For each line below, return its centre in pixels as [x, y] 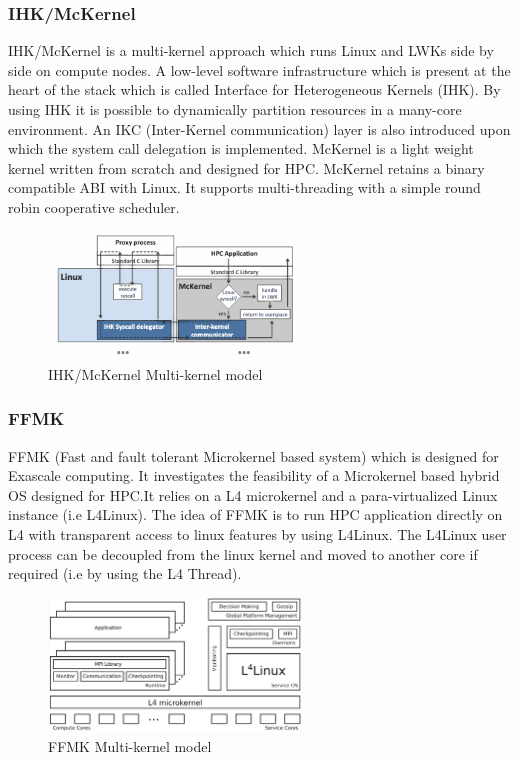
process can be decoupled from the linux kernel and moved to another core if [243, 553]
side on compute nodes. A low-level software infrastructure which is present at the [259, 69]
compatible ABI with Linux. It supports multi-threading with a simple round [244, 187]
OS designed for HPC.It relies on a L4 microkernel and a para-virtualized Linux [253, 494]
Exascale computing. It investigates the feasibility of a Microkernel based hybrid [254, 475]
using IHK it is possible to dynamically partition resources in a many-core [235, 109]
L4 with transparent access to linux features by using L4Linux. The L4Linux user [257, 534]
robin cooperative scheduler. [94, 206]
